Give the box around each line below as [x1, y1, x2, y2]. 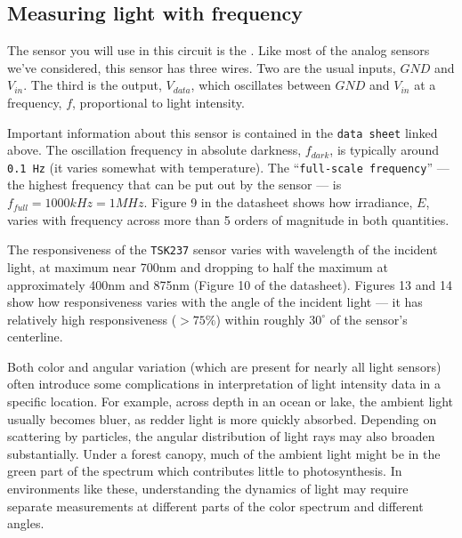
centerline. [7, 327, 63, 346]
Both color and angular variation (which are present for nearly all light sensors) [7, 357, 442, 375]
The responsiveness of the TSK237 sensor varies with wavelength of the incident [7, 240, 438, 259]
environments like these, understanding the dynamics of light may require [7, 479, 409, 498]
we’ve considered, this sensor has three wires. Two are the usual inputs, [7, 58, 396, 76]
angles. [7, 514, 45, 533]
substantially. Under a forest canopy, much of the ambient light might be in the [7, 444, 441, 462]
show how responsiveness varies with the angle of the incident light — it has [7, 293, 423, 311]
